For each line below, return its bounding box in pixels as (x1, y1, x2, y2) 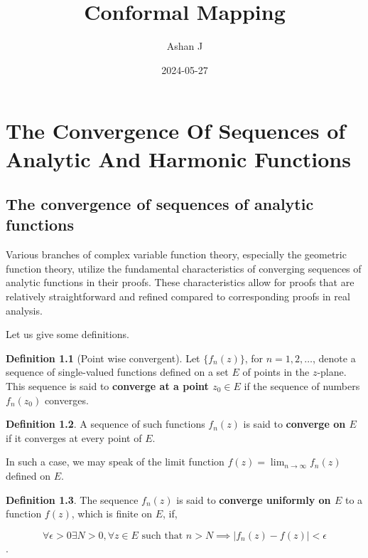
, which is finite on (71, 506, 152, 521)
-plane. (317, 364, 347, 379)
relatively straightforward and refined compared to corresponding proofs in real (6, 289, 350, 304)
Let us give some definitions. (6, 327, 129, 342)
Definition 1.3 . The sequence (6, 492, 139, 507)
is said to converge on (243, 416, 346, 431)
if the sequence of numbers (244, 379, 360, 394)
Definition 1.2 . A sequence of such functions (6, 416, 205, 431)
